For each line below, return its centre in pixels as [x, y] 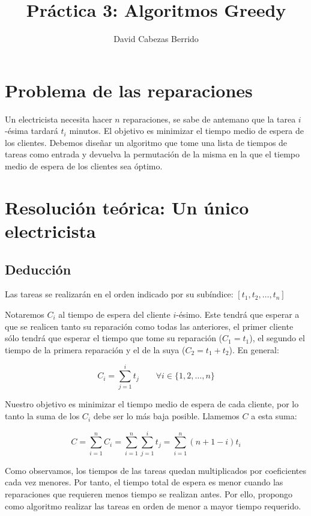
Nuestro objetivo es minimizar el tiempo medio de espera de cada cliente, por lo [152, 404]
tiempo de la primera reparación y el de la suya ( [95, 349]
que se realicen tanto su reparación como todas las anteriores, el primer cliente [149, 326]
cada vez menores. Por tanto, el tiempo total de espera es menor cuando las [144, 482]
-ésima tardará [32, 131]
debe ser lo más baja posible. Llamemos [166, 416]
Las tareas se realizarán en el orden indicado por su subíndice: [119, 294]
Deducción [38, 269]
